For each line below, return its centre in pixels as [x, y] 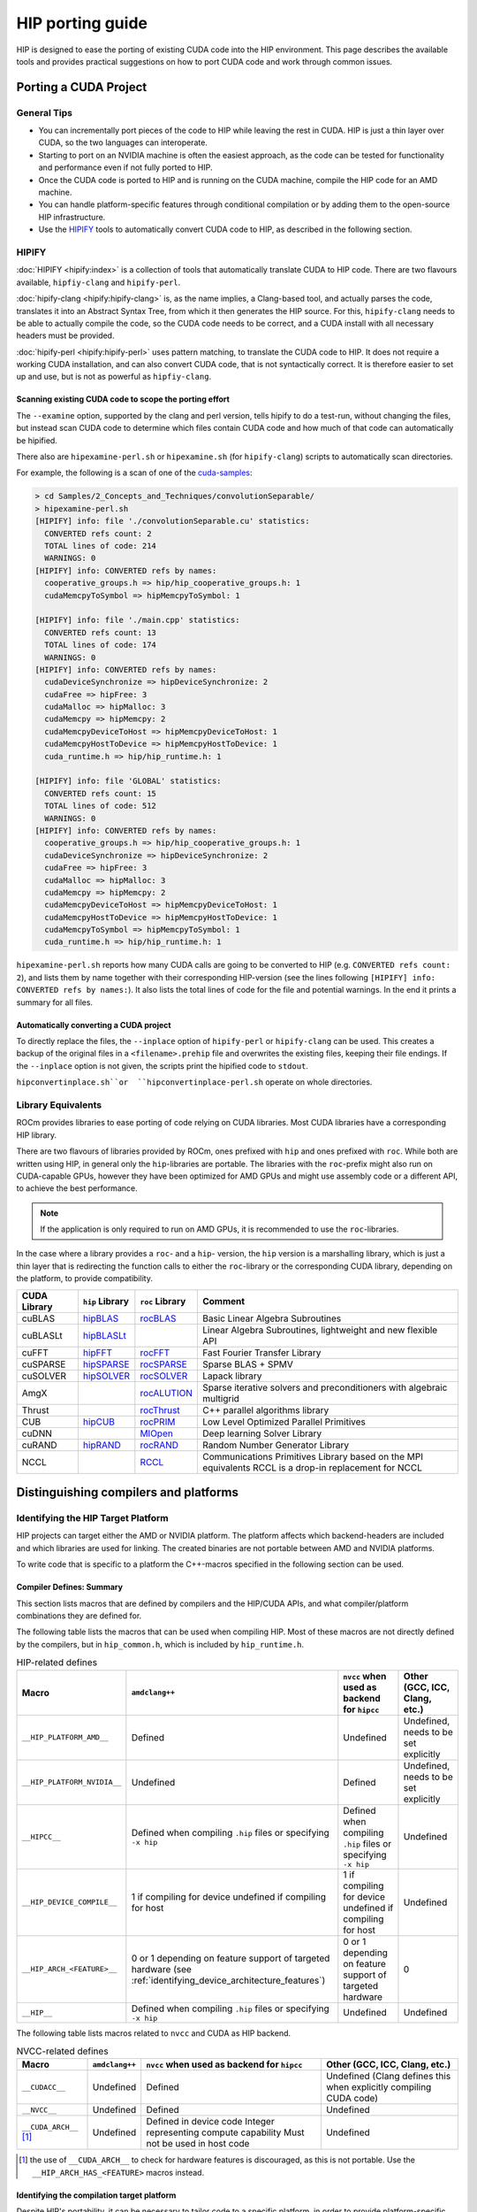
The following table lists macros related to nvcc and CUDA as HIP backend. [154, 2033]
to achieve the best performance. [77, 1188]
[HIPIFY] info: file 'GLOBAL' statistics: [128, 781]
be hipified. [37, 440]
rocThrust [160, 1409]
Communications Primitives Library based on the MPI [313, 1456]
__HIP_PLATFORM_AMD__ [65, 1737]
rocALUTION [167, 1393]
